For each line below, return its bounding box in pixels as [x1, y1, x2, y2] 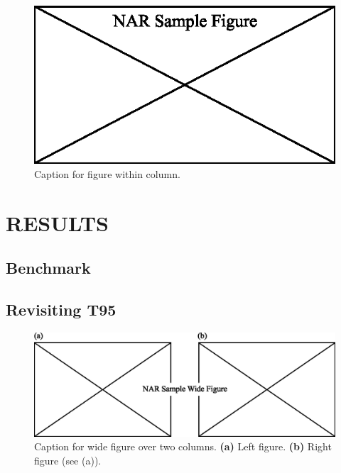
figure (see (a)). [34, 452, 102, 467]
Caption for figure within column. [34, 167, 180, 182]
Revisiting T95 [6, 299, 117, 321]
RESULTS [6, 208, 109, 237]
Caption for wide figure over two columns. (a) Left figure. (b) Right [34, 439, 332, 454]
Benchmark [6, 257, 91, 279]
